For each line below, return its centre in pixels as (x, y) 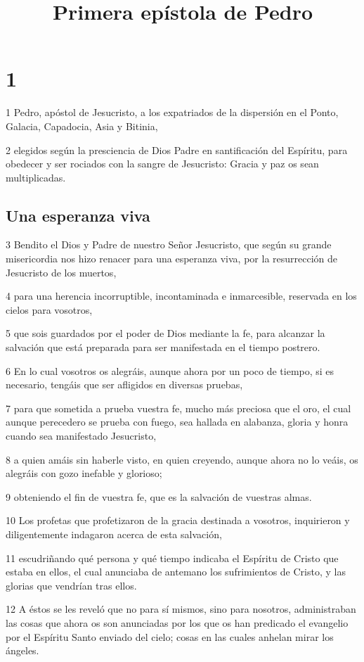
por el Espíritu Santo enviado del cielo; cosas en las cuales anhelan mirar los (170, 636)
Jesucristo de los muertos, (61, 272)
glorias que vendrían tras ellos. (71, 585)
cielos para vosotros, (49, 309)
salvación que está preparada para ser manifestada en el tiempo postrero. (163, 347)
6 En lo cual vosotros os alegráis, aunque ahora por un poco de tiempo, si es (170, 370)
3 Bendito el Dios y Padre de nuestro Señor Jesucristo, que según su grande (169, 244)
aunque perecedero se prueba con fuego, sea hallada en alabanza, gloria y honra (177, 422)
